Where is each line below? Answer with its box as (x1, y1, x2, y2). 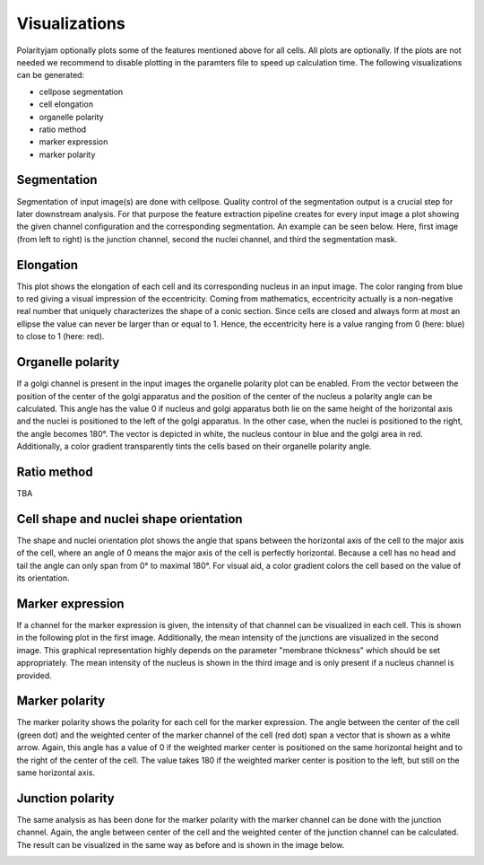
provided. (16, 669, 53, 681)
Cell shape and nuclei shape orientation (16, 511, 243, 527)
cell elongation (39, 99, 94, 109)
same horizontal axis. (16, 767, 96, 778)
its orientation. (16, 572, 70, 583)
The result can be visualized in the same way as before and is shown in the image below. (16, 839, 345, 850)
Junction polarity (16, 791, 116, 806)
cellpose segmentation (39, 86, 124, 97)
